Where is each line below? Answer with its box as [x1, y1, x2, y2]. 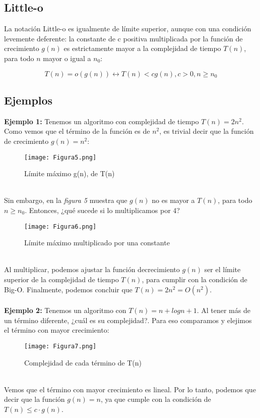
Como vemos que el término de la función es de [4, 126, 150, 136]
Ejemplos [4, 92, 53, 108]
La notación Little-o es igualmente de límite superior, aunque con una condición [4, 23, 251, 34]
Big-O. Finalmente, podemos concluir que [4, 284, 133, 294]
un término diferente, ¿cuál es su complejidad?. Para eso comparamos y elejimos [4, 315, 252, 325]
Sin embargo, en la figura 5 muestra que [4, 195, 127, 205]
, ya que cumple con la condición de [100, 394, 211, 404]
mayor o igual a [43, 53, 91, 63]
